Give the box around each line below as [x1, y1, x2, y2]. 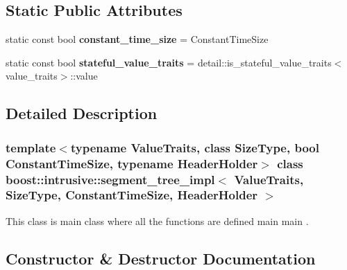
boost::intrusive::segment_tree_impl [6, 170, 215, 188]
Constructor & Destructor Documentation [6, 247, 316, 269]
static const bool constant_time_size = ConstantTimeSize [6, 32, 269, 46]
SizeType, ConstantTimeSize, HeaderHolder [6, 186, 258, 204]
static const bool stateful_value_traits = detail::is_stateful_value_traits [6, 55, 332, 69]
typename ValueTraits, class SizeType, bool [70, 138, 319, 156]
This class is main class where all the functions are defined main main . [6, 213, 309, 228]
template [6, 138, 56, 156]
